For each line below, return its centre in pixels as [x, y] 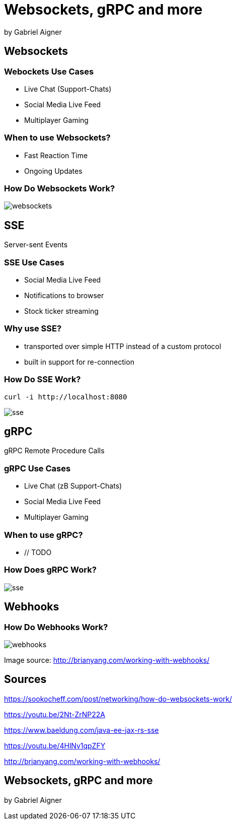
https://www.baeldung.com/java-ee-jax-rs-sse [82, 730]
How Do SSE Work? [43, 380]
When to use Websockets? [57, 138]
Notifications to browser [64, 296]
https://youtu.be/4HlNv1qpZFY [55, 745]
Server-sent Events [36, 245]
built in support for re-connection [79, 362]
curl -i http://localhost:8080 [66, 397]
